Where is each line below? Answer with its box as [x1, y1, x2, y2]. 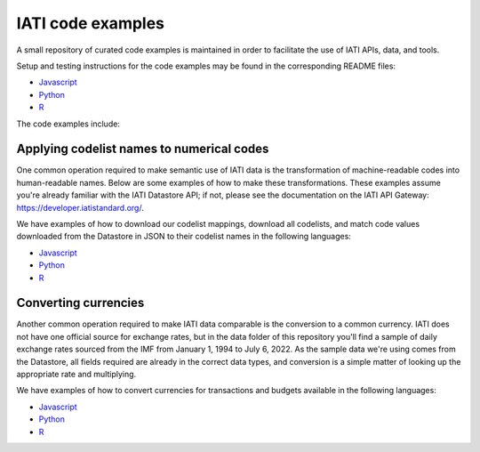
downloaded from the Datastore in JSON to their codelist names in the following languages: [16, 231, 351, 242]
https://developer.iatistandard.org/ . [16, 202, 144, 213]
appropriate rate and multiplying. [16, 369, 137, 379]
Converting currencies [16, 295, 145, 311]
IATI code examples [16, 13, 164, 33]
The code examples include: [16, 118, 120, 129]
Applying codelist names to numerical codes [16, 141, 269, 157]
